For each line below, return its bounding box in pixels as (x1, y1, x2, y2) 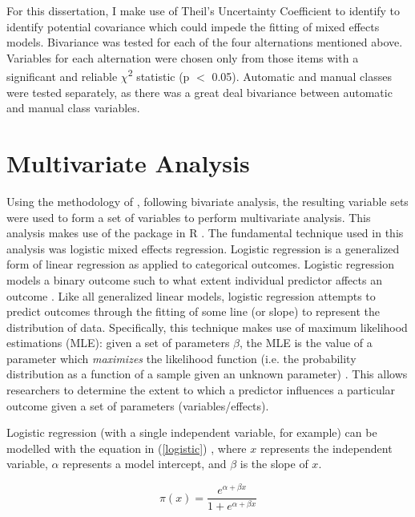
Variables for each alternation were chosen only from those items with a (6, 49, 359, 66)
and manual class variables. (6, 99, 140, 116)
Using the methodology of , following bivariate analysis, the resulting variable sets (6, 192, 409, 209)
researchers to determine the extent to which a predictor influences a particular (6, 382, 396, 398)
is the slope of (240, 455, 308, 472)
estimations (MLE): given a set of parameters (6, 334, 230, 351)
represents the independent (260, 439, 393, 456)
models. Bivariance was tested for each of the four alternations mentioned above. (6, 34, 403, 50)
